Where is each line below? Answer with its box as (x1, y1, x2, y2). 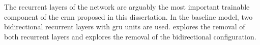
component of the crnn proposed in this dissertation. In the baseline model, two (4, 11, 253, 22)
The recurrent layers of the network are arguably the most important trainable (4, 2, 250, 12)
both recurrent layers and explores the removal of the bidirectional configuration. (4, 31, 256, 41)
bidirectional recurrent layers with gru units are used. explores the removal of (4, 21, 245, 32)
